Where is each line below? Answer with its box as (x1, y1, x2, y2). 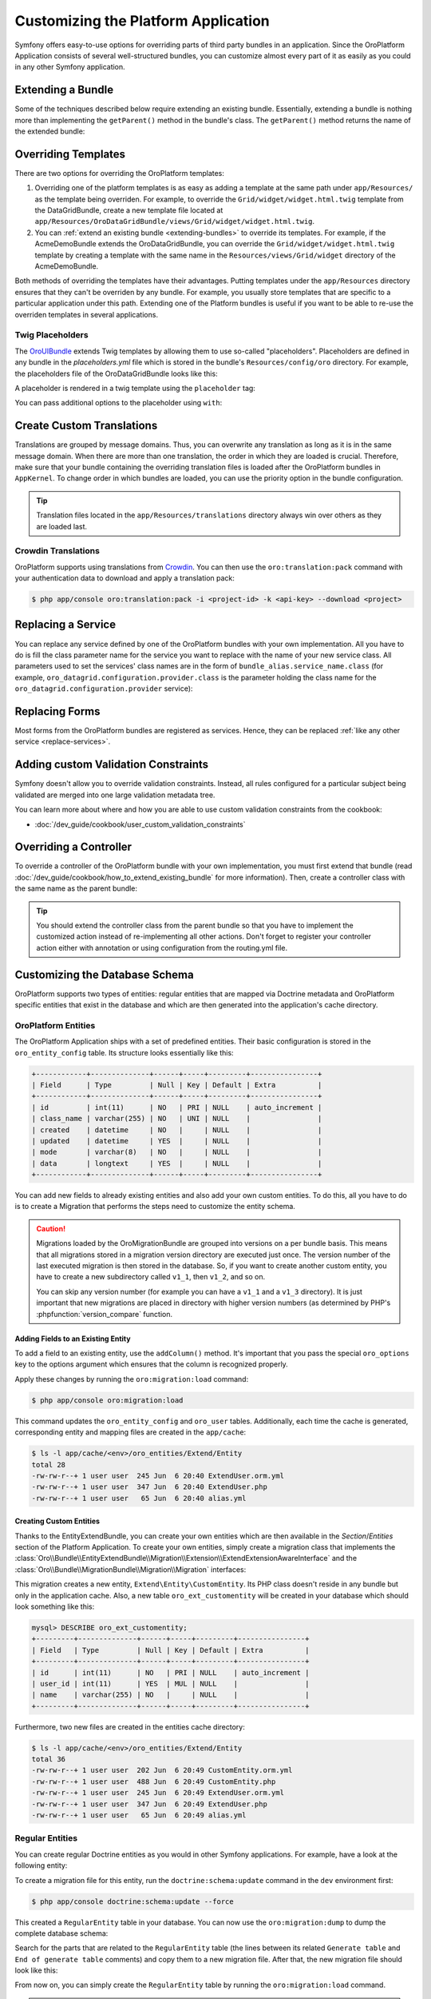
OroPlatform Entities (14, 1019, 96, 1031)
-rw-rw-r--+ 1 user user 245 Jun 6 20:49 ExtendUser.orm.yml (31, 1788, 285, 1798)
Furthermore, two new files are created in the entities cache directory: (14, 1722, 245, 1731)
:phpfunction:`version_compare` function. (36, 1309, 173, 1319)
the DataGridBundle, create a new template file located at (34, 205, 223, 215)
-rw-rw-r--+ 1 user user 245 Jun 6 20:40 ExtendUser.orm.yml (31, 1471, 285, 1480)
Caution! (36, 1223, 66, 1233)
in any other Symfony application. (14, 62, 125, 72)
